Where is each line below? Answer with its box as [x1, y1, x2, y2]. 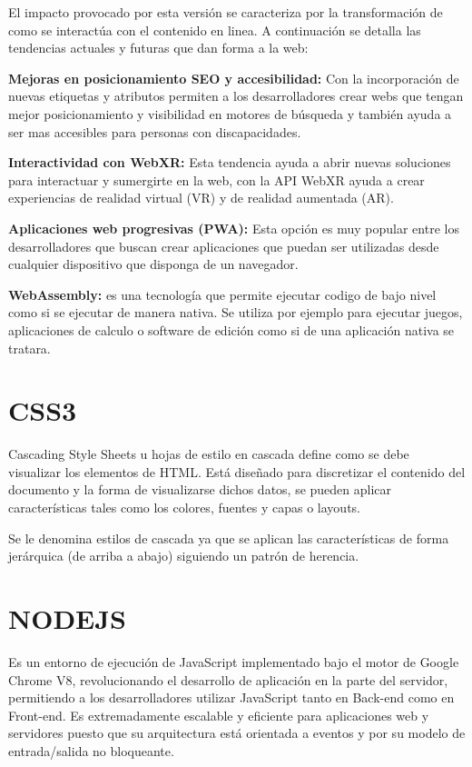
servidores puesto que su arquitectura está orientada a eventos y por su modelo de [8, 723, 466, 742]
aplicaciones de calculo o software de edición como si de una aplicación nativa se [8, 320, 455, 339]
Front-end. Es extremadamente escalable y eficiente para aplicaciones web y [8, 705, 429, 724]
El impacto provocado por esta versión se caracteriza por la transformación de [8, 3, 443, 21]
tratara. [8, 338, 51, 357]
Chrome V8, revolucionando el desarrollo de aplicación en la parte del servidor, [8, 670, 448, 689]
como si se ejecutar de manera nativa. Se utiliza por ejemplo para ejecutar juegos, [8, 303, 463, 322]
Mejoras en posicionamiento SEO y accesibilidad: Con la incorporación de [8, 68, 459, 87]
